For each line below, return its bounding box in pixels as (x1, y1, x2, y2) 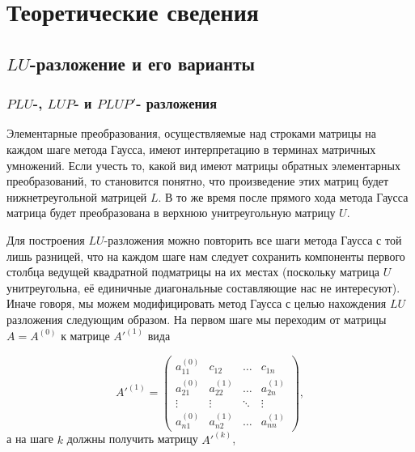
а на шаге (6, 430, 54, 447)
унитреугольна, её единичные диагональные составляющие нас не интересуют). (6, 279, 400, 296)
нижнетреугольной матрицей (6, 188, 147, 205)
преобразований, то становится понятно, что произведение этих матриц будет (6, 173, 389, 190)
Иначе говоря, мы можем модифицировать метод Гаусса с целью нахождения (6, 295, 387, 312)
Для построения (6, 231, 85, 248)
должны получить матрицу (66, 430, 198, 447)
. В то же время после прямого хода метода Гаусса (158, 188, 409, 205)
